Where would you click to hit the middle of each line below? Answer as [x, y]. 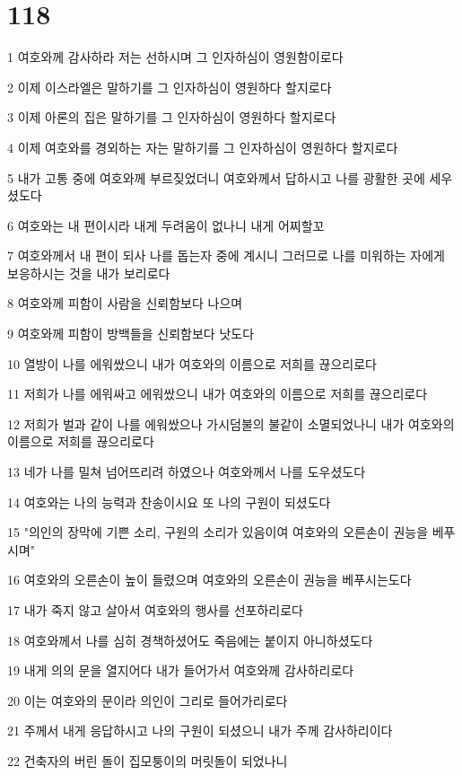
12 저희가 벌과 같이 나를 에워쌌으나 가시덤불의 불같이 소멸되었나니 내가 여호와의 [231, 423]
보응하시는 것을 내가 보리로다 [89, 273]
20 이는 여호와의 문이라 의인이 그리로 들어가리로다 [148, 700]
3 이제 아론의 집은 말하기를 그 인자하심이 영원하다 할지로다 [172, 117]
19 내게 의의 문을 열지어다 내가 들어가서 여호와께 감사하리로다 [181, 670]
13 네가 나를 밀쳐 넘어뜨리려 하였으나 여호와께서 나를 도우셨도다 [187, 472]
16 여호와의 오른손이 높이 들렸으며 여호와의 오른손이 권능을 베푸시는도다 [209, 580]
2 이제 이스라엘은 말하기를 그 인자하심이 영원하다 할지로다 [170, 87]
